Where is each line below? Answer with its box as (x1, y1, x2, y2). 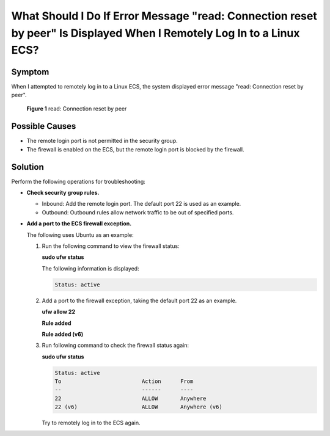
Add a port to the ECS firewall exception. (26, 220, 132, 227)
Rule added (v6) (42, 330, 84, 338)
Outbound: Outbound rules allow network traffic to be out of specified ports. (42, 208, 234, 216)
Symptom (11, 67, 50, 77)
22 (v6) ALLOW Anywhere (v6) (54, 404, 222, 410)
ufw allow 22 (42, 308, 76, 316)
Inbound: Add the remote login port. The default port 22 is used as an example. (42, 200, 241, 208)
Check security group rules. (26, 189, 100, 197)
